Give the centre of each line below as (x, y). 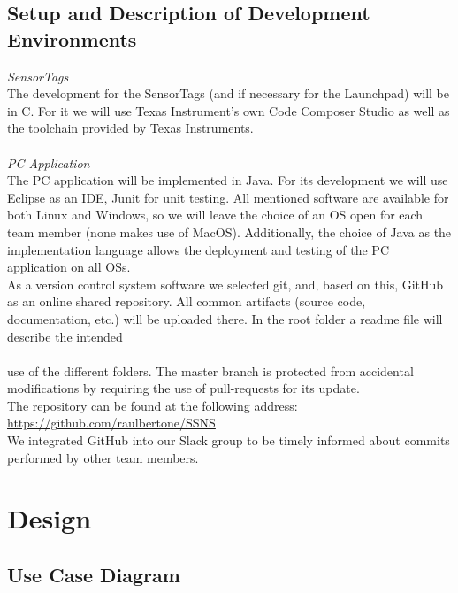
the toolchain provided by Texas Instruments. (130, 128)
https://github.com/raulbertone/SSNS (111, 423)
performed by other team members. (103, 457)
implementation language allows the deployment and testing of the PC (198, 249)
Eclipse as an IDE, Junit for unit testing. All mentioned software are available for (228, 197)
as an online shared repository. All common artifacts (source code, (187, 301)
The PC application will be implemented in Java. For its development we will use (228, 180)
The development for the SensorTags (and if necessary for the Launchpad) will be (228, 93)
